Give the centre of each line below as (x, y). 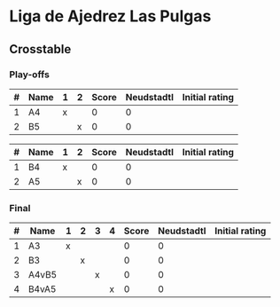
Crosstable (40, 49)
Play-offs (30, 75)
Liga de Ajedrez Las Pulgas (110, 16)
